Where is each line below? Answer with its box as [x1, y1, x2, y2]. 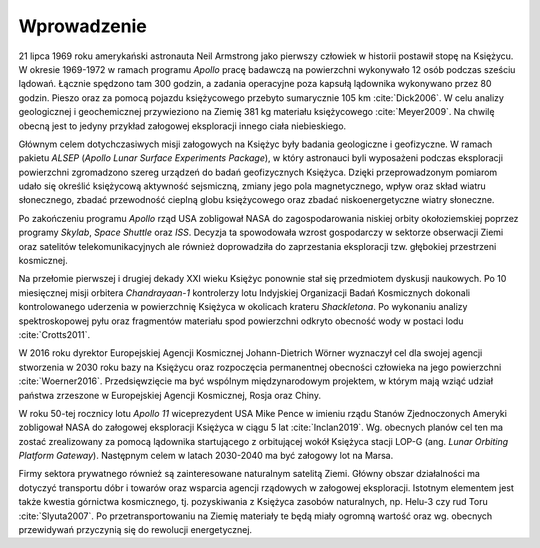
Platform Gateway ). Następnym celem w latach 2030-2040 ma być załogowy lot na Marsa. [18, 450, 394, 462]
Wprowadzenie [18, 15, 147, 37]
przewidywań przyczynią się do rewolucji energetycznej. [18, 524, 253, 536]
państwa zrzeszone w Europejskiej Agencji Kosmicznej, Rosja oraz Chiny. [18, 389, 322, 401]
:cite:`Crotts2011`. [18, 328, 90, 340]
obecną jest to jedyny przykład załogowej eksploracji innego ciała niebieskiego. [18, 120, 347, 132]
